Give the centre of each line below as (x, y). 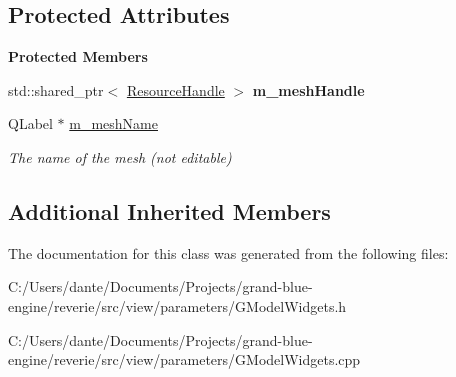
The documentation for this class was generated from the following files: (228, 252)
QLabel (30, 123)
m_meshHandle (308, 89)
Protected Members (78, 56)
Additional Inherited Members (169, 210)
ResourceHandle (175, 89)
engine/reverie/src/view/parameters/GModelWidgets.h (177, 305)
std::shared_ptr (56, 89)
